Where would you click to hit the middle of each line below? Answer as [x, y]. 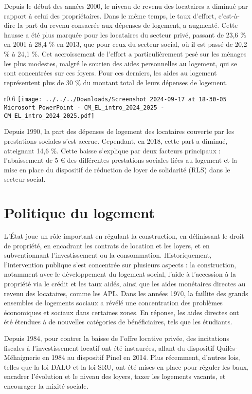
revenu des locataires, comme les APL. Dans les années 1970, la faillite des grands [126, 293]
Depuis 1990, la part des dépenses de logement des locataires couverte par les [119, 131]
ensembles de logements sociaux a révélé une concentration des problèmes [113, 303]
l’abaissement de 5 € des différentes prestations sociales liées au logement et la [121, 160]
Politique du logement [80, 213]
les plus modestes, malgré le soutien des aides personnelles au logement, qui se [121, 63]
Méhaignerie [22, 357]
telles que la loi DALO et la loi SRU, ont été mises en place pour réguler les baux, [126, 366]
